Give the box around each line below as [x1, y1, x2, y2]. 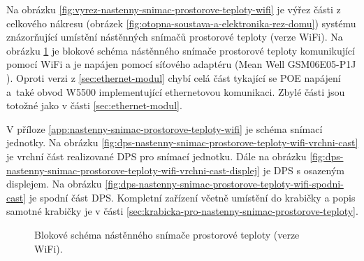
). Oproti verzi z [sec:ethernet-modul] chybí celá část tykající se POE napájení [6, 70, 341, 85]
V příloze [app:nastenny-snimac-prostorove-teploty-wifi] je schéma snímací [6, 121, 323, 136]
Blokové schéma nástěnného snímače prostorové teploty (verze [34, 227, 300, 241]
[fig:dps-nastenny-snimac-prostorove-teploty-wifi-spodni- [105, 176, 344, 191]
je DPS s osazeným [263, 162, 345, 177]
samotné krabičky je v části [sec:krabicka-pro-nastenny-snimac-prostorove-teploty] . [6, 204, 358, 218]
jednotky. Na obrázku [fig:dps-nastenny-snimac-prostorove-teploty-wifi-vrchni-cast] [6, 135, 358, 150]
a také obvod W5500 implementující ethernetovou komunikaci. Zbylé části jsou [6, 84, 345, 99]
